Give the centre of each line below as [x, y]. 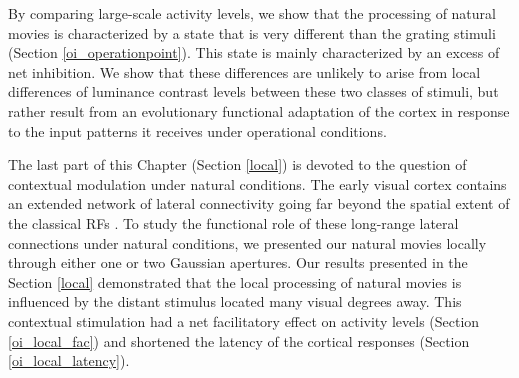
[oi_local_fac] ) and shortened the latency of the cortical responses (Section [239, 340]
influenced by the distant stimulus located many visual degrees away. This [235, 301]
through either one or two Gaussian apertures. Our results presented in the [238, 262]
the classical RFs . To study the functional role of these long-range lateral [233, 222]
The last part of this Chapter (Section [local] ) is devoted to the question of [237, 164]
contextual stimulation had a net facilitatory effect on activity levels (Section [244, 320]
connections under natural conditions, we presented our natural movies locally [247, 242]
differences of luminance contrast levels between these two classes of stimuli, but [253, 91]
